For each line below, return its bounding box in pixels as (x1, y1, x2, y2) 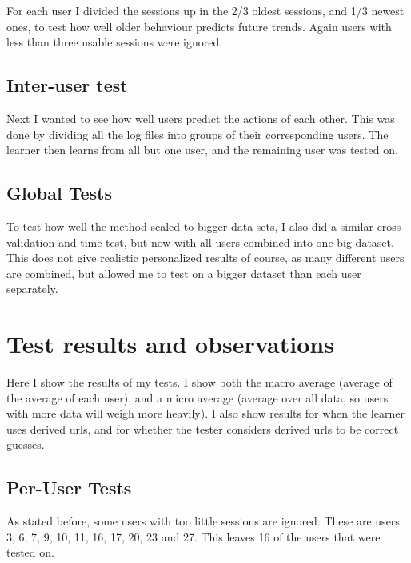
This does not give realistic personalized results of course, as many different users (6, 249, 405, 266)
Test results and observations (6, 327, 334, 360)
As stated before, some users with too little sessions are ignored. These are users (6, 513, 400, 529)
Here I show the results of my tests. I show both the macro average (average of (6, 374, 393, 391)
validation (6, 233, 55, 250)
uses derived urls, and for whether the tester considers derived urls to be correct (6, 420, 399, 437)
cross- (377, 217, 405, 234)
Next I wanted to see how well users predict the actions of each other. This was (6, 109, 395, 126)
